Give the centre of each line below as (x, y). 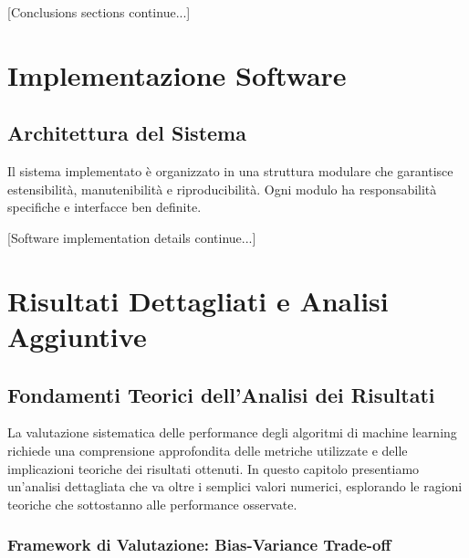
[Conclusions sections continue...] (99, 12)
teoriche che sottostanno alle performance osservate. (152, 504)
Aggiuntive (77, 336)
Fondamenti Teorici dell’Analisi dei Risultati (221, 394)
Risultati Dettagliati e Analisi (198, 300)
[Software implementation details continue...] (132, 237)
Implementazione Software (177, 74)
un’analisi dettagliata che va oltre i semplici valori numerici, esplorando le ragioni (235, 486)
